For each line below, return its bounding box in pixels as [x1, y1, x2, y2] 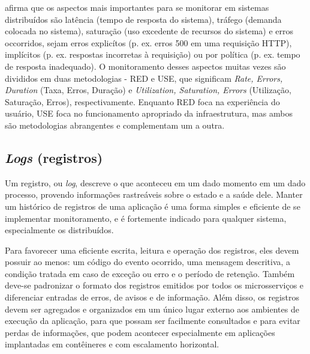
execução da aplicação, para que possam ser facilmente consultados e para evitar [5, 314, 300, 327]
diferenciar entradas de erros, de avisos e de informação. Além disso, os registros [5, 291, 299, 304]
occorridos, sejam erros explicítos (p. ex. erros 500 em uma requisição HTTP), [5, 36, 292, 49]
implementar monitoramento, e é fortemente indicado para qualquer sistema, [5, 212, 287, 224]
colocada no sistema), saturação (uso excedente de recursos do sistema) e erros [5, 25, 294, 37]
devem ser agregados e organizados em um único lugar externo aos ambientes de [5, 302, 299, 315]
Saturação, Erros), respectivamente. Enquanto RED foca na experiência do [5, 95, 280, 108]
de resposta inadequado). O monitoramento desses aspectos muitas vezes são [5, 60, 286, 72]
